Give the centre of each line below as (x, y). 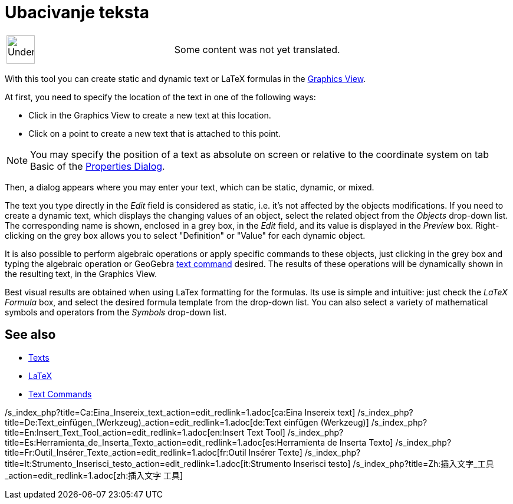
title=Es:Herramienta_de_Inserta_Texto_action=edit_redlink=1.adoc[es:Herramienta (165, 442)
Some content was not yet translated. (257, 49)
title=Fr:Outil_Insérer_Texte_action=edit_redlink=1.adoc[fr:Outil (126, 452)
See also (30, 335)
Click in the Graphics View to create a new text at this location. (150, 115)
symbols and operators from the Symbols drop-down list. (116, 312)
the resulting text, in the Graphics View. (81, 274)
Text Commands (60, 394)
